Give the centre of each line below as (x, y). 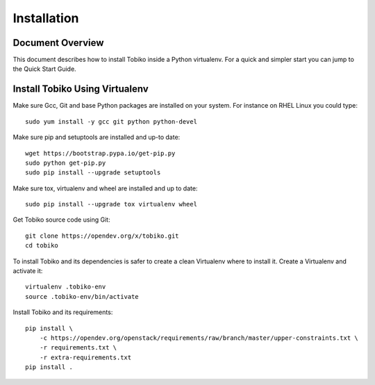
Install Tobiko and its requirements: (63, 312)
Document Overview (58, 43)
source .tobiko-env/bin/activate (82, 296)
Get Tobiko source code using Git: (61, 220)
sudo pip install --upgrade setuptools (93, 173)
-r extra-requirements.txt (85, 357)
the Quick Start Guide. (44, 69)
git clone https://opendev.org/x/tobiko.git (102, 236)
